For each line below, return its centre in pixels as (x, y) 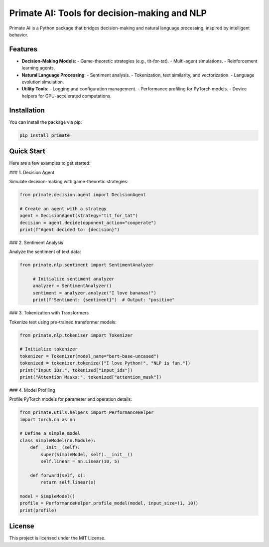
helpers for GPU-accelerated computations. (67, 96)
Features (23, 49)
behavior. (19, 34)
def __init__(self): (55, 447)
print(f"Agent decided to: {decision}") (69, 229)
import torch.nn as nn (47, 419)
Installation (27, 110)
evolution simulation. (43, 82)
